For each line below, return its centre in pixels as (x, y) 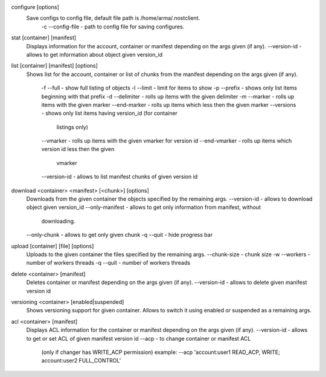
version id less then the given (78, 149)
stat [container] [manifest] (44, 38)
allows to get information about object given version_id (94, 54)
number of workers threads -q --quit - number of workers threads (108, 263)
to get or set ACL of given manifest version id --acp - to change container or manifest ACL (139, 338)
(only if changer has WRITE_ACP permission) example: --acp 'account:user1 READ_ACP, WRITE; (161, 352)
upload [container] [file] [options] (53, 246)
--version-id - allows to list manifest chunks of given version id (120, 177)
